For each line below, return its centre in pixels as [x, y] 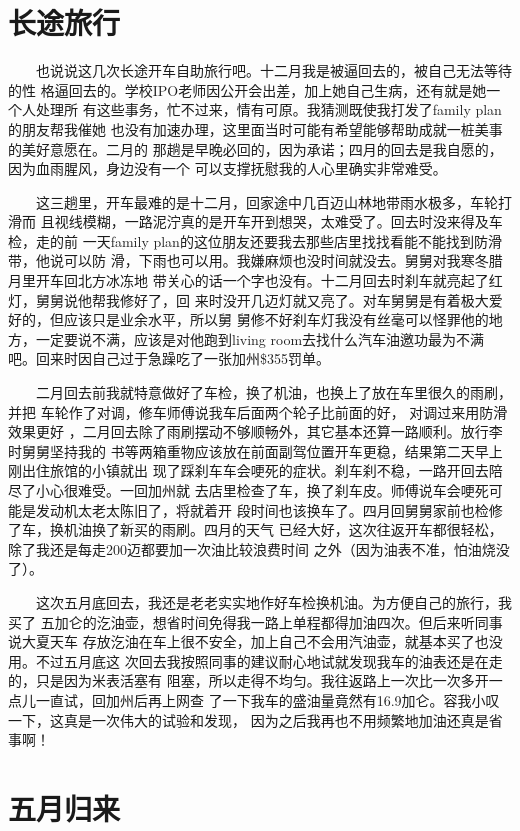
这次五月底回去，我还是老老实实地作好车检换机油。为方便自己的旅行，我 [273, 601]
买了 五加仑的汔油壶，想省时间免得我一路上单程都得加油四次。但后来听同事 [255, 621]
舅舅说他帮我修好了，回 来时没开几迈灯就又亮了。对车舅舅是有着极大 [262, 299]
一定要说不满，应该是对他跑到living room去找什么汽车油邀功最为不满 [260, 338]
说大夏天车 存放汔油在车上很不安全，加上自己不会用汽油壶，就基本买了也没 [255, 641]
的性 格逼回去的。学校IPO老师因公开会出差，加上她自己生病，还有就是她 [247, 89]
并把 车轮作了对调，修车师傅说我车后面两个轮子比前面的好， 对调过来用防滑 [258, 411]
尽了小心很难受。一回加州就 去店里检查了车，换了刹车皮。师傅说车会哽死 [248, 490]
